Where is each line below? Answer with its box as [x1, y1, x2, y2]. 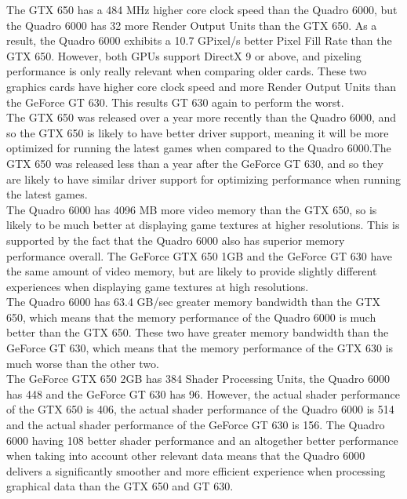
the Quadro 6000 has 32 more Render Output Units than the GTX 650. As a [6, 16, 377, 33]
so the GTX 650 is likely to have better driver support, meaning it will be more [6, 124, 389, 140]
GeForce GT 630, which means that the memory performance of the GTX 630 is [6, 340, 394, 356]
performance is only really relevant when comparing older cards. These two [6, 63, 367, 79]
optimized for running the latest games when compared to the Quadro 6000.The [6, 140, 391, 156]
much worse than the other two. [6, 355, 159, 371]
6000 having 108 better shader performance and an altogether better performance [6, 432, 398, 448]
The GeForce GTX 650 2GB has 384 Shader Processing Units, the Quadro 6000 [6, 370, 390, 387]
